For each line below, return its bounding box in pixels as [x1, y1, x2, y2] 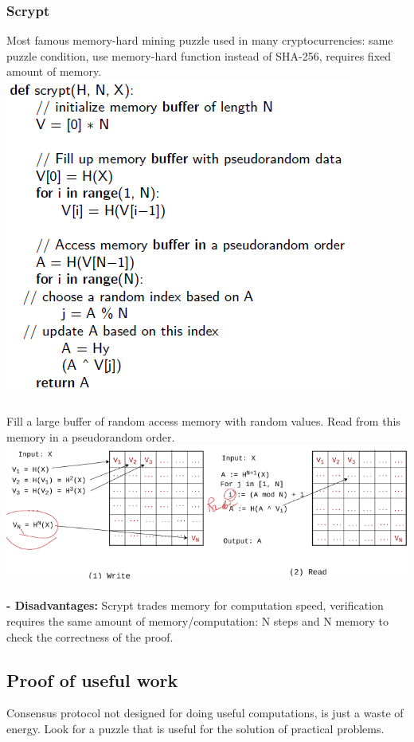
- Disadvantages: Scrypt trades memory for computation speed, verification [6, 597, 384, 614]
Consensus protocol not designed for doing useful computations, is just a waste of [6, 705, 404, 721]
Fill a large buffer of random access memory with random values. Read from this [6, 413, 400, 430]
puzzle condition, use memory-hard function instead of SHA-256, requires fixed [6, 47, 392, 64]
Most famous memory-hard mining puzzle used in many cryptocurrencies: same [6, 32, 393, 49]
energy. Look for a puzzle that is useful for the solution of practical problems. [6, 720, 385, 736]
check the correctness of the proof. [6, 628, 174, 645]
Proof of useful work [6, 667, 178, 692]
